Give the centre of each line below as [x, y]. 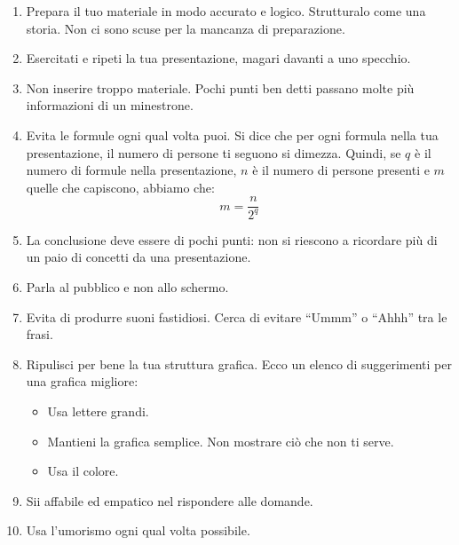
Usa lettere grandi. [98, 411]
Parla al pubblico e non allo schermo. [127, 286]
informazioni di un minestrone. [110, 105]
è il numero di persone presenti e [341, 170]
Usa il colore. [83, 471]
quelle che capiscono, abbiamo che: [120, 187]
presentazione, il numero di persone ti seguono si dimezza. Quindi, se [214, 152]
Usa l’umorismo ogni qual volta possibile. [138, 530]
